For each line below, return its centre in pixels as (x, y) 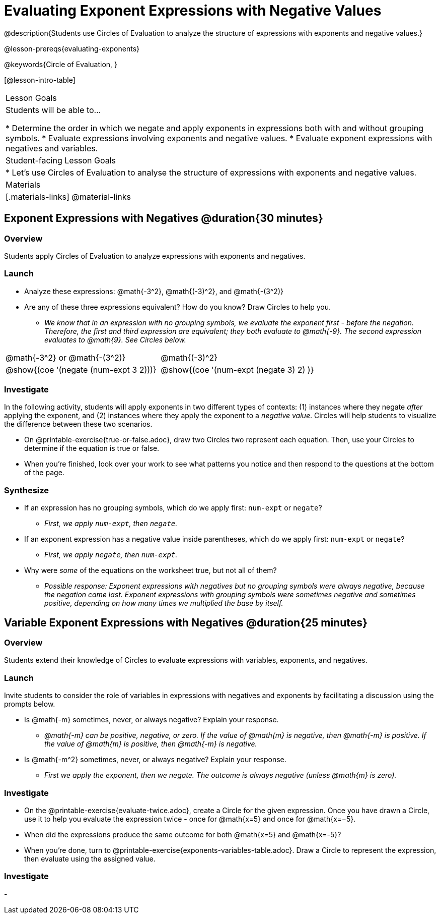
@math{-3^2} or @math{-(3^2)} (66, 357)
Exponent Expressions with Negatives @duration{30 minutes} (164, 218)
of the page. (44, 473)
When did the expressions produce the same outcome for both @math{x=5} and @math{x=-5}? (183, 834)
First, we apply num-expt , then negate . (111, 524)
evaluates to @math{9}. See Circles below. (115, 339)
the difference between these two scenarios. (78, 424)
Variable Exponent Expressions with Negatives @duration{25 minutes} (186, 622)
